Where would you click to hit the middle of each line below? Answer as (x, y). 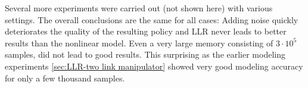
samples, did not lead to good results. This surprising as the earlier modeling (145, 54)
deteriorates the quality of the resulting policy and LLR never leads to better (146, 31)
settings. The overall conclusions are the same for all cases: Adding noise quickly (152, 19)
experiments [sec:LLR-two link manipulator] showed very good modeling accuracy (154, 66)
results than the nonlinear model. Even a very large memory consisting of (139, 43)
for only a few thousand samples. (65, 78)
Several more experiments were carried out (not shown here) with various (139, 8)
